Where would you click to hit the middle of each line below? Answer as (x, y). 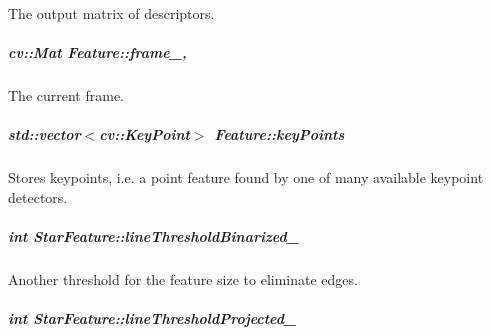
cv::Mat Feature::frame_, (97, 52)
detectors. (38, 196)
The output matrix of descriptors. (111, 13)
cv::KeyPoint (144, 134)
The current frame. (66, 95)
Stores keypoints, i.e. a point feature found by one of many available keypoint (246, 177)
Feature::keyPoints (279, 134)
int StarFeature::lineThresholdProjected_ (152, 318)
